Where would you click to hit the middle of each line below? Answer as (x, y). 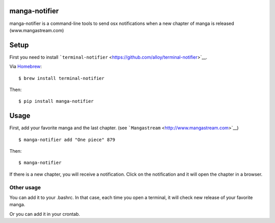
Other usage (25, 187)
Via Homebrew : (26, 67)
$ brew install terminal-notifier (61, 78)
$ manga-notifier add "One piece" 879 (67, 140)
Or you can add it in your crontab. (45, 214)
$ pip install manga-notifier (56, 101)
